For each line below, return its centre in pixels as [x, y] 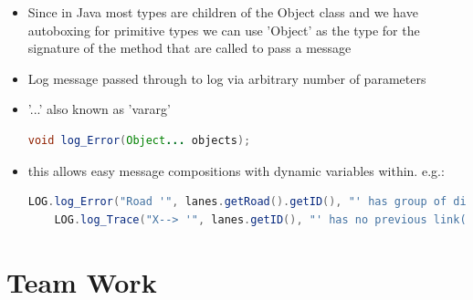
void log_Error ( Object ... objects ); [139, 140]
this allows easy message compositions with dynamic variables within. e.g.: [236, 170]
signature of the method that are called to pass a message [189, 48]
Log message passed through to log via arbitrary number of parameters [227, 78]
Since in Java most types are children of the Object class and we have [223, 12]
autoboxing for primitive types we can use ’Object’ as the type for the [224, 30]
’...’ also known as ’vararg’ [99, 109]
